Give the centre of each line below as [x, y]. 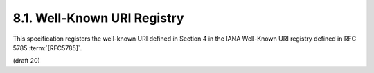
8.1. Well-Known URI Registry [98, 18]
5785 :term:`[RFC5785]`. [47, 48]
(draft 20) [27, 61]
